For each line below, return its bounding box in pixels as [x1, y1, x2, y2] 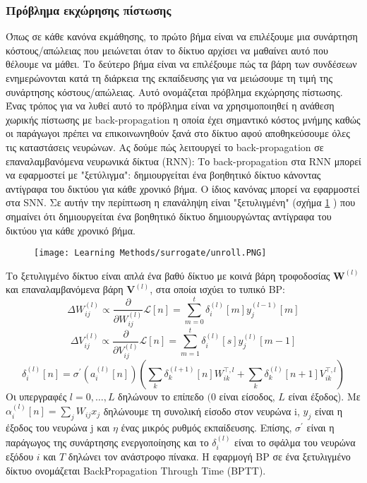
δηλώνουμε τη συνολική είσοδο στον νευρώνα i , [103, 403, 300, 418]
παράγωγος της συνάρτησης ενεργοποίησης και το [6, 434, 209, 449]
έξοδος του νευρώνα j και [6, 420, 110, 435]
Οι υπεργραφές [6, 388, 67, 403]
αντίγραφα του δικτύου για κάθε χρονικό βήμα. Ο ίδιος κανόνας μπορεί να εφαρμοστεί [6, 181, 360, 196]
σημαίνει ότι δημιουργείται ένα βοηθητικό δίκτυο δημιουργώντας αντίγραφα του [6, 208, 332, 223]
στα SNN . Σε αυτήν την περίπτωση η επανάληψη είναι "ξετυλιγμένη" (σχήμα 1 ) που [6, 195, 356, 210]
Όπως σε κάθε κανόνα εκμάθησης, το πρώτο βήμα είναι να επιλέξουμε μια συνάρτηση [6, 29, 358, 44]
